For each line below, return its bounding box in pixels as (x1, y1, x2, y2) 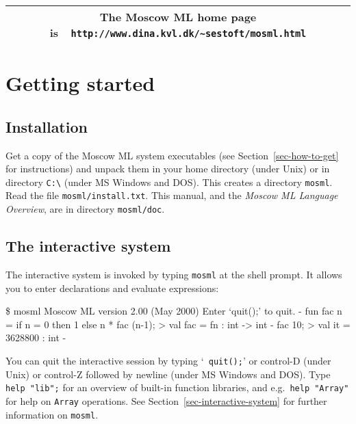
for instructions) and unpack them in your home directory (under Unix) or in (5, 161, 330, 176)
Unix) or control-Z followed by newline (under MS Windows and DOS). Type (5, 367, 331, 381)
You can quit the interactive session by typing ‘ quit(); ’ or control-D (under (5, 353, 331, 367)
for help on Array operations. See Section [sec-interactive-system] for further (5, 393, 327, 408)
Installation (5, 116, 88, 137)
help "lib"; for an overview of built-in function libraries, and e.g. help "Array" (5, 380, 349, 395)
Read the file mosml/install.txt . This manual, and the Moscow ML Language (5, 188, 338, 202)
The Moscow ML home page (99, 9, 257, 25)
